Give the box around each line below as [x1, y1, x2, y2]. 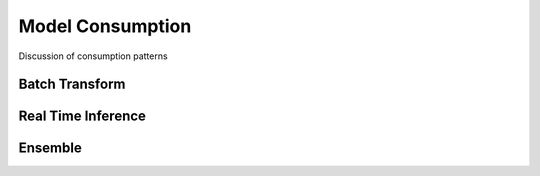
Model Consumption [18, 15, 192, 37]
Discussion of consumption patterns [18, 50, 169, 62]
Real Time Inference [18, 108, 147, 125]
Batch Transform [18, 76, 126, 93]
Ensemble [18, 140, 82, 157]
